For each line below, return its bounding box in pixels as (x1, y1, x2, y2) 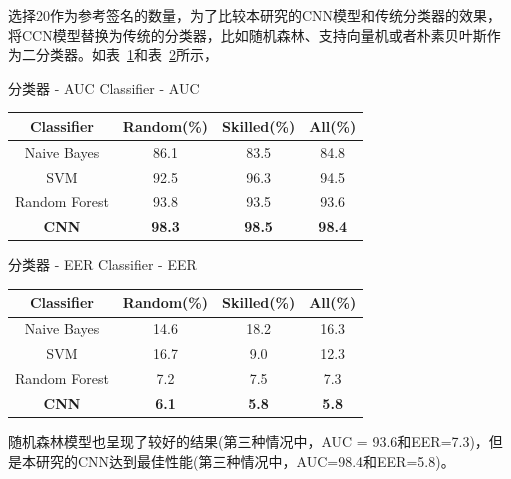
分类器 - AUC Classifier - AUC (8, 77, 200, 98)
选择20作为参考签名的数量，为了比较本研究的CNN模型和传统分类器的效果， (8, 5, 502, 25)
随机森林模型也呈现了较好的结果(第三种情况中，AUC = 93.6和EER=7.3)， (8, 430, 489, 451)
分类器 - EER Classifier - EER (8, 254, 197, 275)
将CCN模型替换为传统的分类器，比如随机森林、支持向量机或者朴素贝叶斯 (8, 24, 487, 45)
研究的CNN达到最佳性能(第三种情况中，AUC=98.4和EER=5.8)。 (35, 450, 455, 471)
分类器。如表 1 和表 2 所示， (35, 44, 218, 65)
